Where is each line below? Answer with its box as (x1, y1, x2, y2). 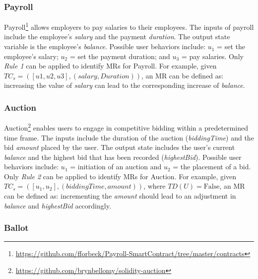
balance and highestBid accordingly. (4, 200, 111, 210)
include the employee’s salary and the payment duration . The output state (4, 31, 230, 42)
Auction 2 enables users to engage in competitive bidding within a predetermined (4, 121, 248, 133)
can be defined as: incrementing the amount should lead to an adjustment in (4, 191, 236, 201)
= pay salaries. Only (181, 51, 244, 61)
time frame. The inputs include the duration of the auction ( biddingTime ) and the (4, 132, 254, 142)
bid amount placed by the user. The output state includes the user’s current (4, 142, 235, 152)
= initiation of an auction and (70, 161, 162, 172)
